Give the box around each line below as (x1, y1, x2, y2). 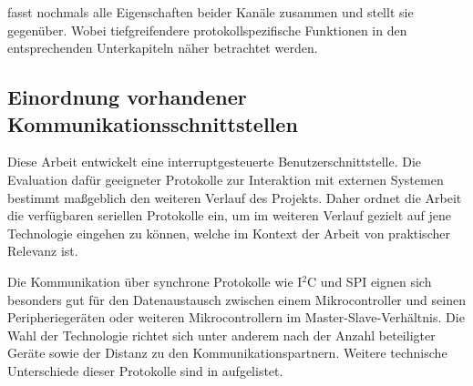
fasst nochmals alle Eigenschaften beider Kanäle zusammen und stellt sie (7, 3, 414, 21)
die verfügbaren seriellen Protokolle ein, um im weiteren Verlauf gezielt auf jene (7, 206, 452, 225)
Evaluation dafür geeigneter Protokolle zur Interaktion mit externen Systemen (7, 169, 444, 188)
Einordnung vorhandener (7, 83, 247, 111)
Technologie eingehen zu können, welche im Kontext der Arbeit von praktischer (7, 223, 450, 242)
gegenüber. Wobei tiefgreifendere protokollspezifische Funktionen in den (7, 20, 407, 39)
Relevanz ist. (7, 241, 78, 260)
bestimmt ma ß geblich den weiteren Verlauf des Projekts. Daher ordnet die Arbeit (7, 188, 462, 207)
